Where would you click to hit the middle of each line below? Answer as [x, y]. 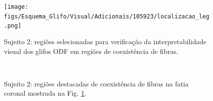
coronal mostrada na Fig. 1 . [45, 93]
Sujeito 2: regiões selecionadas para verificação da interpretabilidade [105, 41]
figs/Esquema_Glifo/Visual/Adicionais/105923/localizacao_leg [107, 16]
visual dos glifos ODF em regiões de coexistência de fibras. [91, 51]
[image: [16, 7]
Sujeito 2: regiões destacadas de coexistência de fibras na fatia [96, 83]
